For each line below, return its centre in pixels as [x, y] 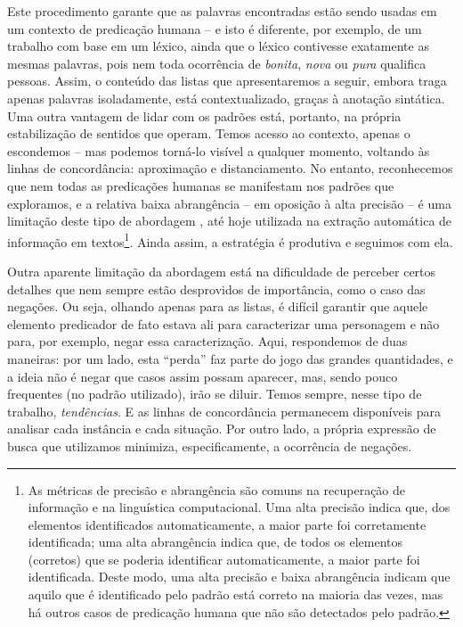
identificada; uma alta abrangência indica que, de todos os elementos [215, 542]
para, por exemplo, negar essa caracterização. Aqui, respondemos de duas [207, 341]
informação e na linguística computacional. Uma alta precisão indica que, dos [239, 507]
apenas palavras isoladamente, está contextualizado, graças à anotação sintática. [226, 98]
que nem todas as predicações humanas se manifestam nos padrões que [201, 185]
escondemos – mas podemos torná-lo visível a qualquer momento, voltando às [219, 150]
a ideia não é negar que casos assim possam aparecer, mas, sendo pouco [203, 376]
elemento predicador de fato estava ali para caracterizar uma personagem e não [223, 323]
